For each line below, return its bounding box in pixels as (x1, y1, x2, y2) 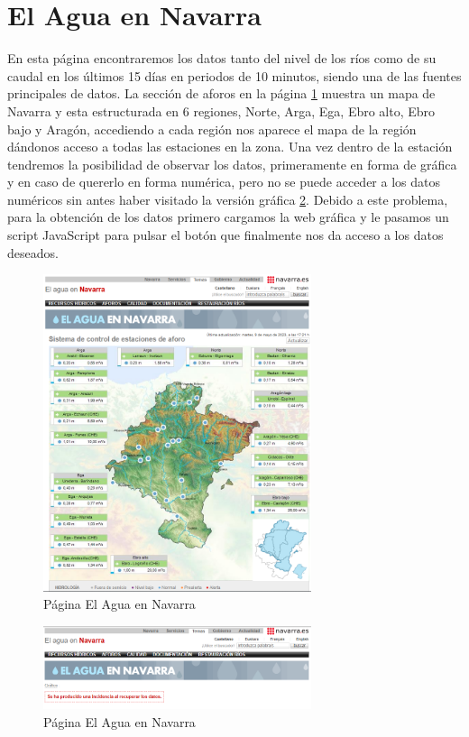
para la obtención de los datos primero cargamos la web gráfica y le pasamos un (7, 207, 449, 226)
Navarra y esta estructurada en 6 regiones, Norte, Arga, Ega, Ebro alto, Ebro (7, 101, 436, 120)
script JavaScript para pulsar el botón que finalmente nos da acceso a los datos (7, 226, 444, 244)
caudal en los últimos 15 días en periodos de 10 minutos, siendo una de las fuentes (7, 66, 462, 85)
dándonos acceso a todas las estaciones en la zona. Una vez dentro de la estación (7, 137, 453, 156)
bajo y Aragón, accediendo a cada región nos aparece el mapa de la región (7, 119, 417, 138)
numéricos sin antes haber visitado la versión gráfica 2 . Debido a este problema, (7, 189, 448, 208)
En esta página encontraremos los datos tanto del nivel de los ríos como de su (7, 49, 437, 68)
